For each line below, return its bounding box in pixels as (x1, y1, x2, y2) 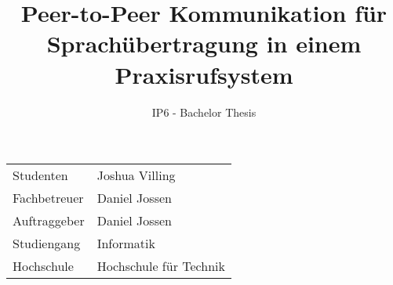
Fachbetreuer (13, 189, 84, 207)
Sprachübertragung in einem (46, 27, 362, 60)
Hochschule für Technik (96, 257, 225, 276)
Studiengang (13, 234, 81, 253)
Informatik (96, 234, 155, 253)
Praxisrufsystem (115, 58, 293, 90)
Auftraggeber (13, 211, 85, 230)
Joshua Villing (96, 166, 176, 185)
